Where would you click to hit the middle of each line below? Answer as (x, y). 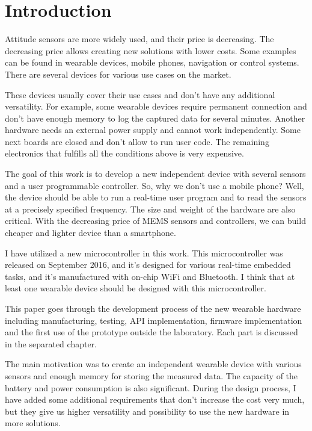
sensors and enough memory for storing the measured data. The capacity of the (151, 375)
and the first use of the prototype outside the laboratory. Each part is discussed (151, 332)
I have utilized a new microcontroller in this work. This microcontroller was (144, 253)
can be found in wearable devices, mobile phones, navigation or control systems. (152, 62)
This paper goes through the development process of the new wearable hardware (153, 308)
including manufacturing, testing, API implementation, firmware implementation (154, 320)
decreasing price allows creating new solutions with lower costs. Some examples (151, 50)
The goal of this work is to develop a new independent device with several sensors (155, 174)
